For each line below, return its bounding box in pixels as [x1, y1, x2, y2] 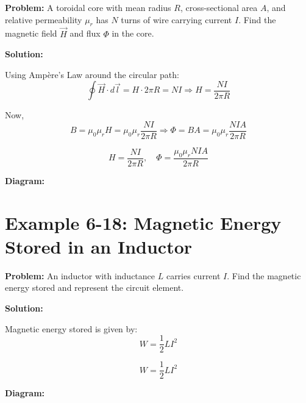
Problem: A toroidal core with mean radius [5, 1, 171, 13]
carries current [166, 269, 221, 282]
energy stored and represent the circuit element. [5, 281, 184, 294]
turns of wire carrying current [121, 13, 232, 26]
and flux [69, 27, 101, 40]
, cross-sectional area [180, 1, 258, 13]
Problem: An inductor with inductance [5, 269, 155, 282]
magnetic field [5, 27, 57, 40]
